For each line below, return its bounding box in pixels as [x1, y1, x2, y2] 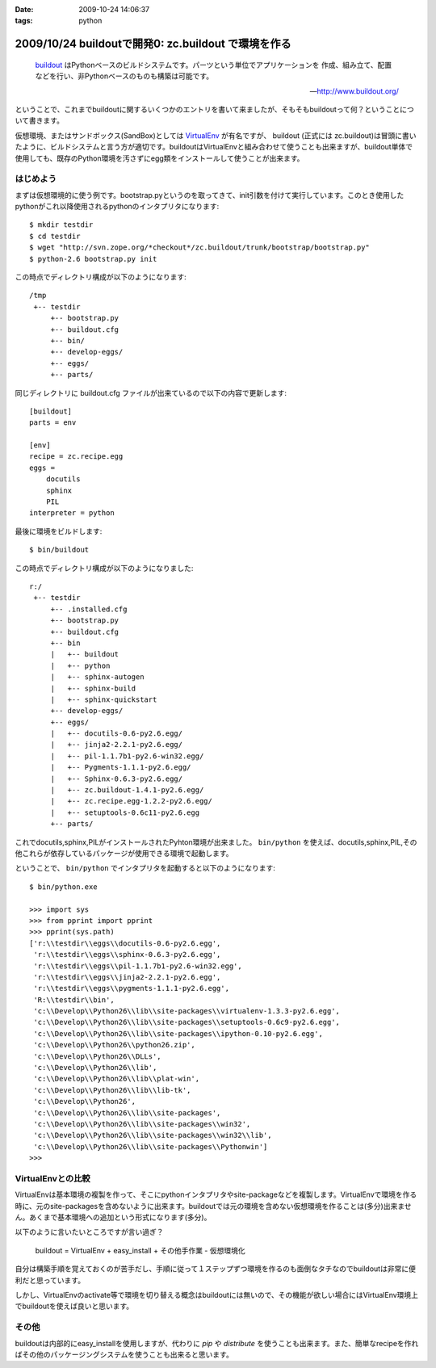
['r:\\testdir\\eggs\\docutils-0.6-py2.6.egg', [29, 938, 221, 948]
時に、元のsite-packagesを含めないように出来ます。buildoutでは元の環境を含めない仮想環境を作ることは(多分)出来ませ [15, 1201, 412, 1211]
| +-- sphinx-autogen [50, 673, 145, 682]
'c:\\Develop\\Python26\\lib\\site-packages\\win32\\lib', [33, 1131, 272, 1140]
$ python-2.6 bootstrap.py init [29, 254, 157, 263]
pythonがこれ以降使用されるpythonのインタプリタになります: [15, 202, 220, 212]
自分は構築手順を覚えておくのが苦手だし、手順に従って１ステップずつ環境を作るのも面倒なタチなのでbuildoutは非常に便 [15, 1264, 416, 1274]
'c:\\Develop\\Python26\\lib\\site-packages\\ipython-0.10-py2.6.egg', [33, 1029, 323, 1038]
